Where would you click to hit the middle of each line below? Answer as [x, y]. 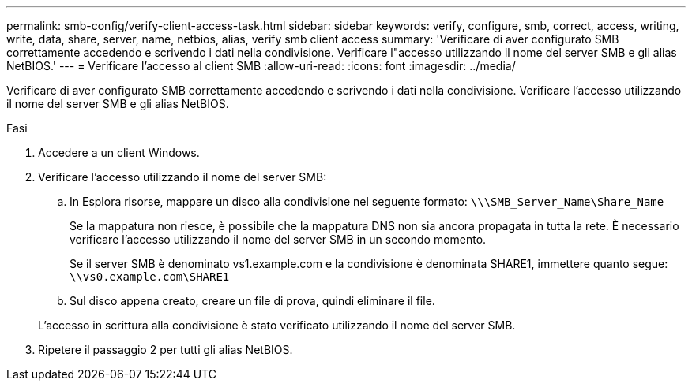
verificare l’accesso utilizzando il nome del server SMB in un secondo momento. [278, 239]
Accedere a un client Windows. [119, 153]
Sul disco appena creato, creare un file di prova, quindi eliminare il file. [252, 301]
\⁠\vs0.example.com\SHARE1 [150, 277]
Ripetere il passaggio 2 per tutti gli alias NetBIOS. [165, 350]
